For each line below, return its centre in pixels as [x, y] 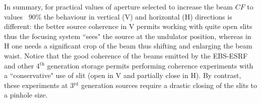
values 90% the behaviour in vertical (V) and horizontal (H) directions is [118, 16]
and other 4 [22, 65]
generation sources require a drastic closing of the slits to [169, 85]
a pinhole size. [26, 95]
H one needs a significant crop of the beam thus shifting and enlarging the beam [128, 46]
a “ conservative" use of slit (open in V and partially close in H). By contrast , [123, 75]
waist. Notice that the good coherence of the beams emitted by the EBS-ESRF [126, 55]
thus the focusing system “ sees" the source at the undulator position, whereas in [128, 36]
